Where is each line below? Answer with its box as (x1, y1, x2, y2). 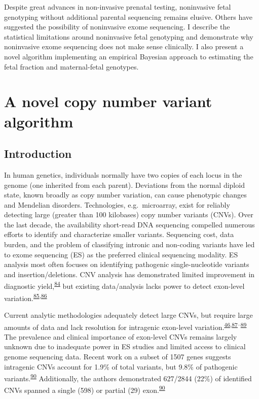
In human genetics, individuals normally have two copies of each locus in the (4, 169, 242, 180)
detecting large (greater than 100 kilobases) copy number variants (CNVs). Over (4, 209, 253, 220)
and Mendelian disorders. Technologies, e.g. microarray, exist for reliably (4, 199, 230, 210)
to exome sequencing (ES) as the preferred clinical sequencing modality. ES (4, 249, 238, 259)
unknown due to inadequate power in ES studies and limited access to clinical (4, 341, 246, 352)
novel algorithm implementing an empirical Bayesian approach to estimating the (4, 51, 253, 61)
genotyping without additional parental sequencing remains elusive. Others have (4, 11, 253, 22)
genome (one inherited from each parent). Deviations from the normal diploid (4, 179, 245, 190)
